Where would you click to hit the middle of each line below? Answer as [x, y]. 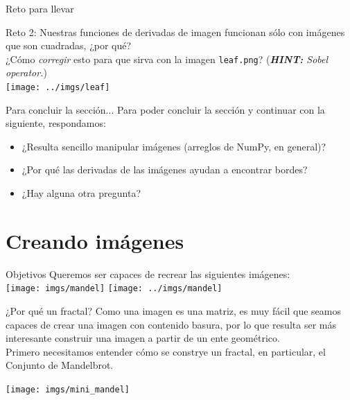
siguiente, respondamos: [56, 123]
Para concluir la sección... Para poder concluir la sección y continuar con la [165, 109]
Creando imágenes [95, 240]
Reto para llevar [40, 8]
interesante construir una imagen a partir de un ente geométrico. [143, 338]
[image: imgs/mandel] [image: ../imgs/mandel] [114, 289]
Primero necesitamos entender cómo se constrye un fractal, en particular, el [166, 351]
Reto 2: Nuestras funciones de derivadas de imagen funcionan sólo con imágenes [175, 32]
